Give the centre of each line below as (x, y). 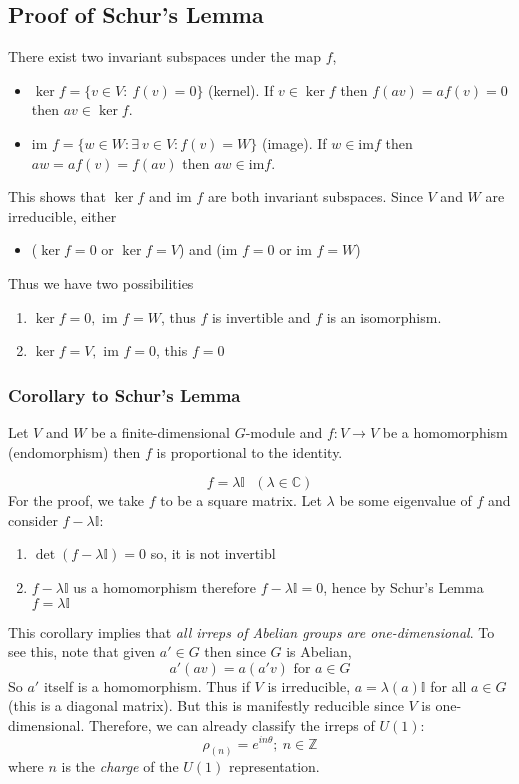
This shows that (57, 196)
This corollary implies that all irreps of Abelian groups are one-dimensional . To (251, 631)
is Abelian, (319, 651)
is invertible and (261, 316)
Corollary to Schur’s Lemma (124, 394)
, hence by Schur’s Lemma (403, 586)
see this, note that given (82, 651)
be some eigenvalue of (405, 500)
